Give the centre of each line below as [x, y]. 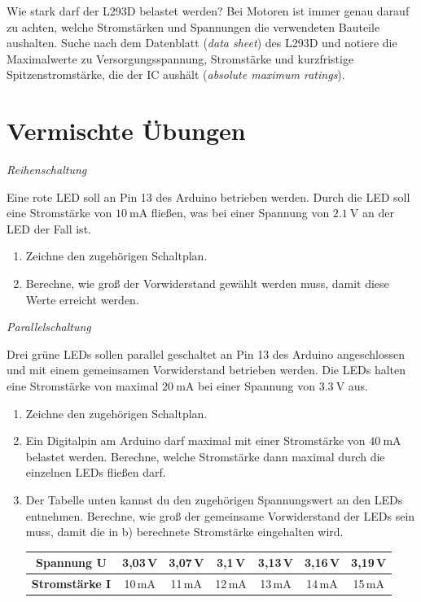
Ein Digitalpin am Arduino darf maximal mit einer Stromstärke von [195, 441]
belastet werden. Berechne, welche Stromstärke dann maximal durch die [205, 456]
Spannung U [71, 563]
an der [378, 213]
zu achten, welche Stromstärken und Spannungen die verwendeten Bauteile [193, 26]
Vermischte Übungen [126, 131]
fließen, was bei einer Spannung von [240, 213]
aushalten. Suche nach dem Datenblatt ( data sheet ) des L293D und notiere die [202, 43]
